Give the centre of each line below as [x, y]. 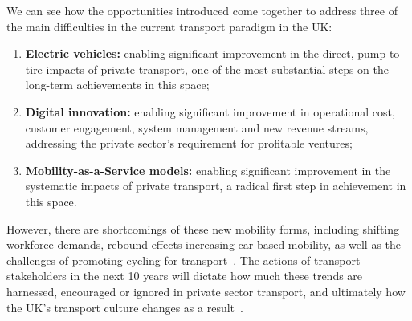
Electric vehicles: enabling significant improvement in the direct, [190, 53]
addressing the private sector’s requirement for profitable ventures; [189, 143]
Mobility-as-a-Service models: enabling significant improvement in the [208, 170]
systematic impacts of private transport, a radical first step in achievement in [216, 186]
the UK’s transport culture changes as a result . [125, 307]
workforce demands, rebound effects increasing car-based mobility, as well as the [204, 244]
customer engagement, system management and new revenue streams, [197, 127]
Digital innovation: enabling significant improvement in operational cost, [210, 111]
